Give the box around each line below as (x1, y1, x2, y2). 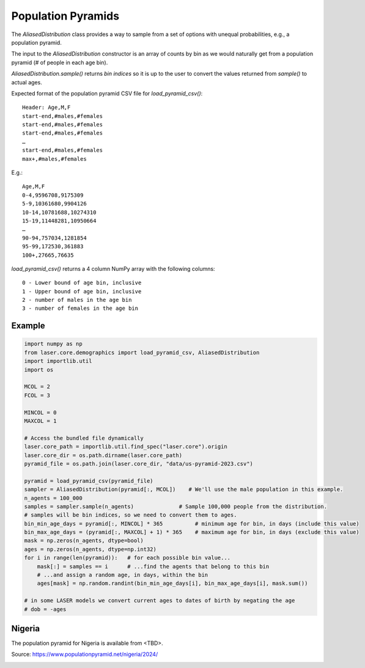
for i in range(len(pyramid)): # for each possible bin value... (24, 554, 231, 562)
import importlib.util (24, 358, 92, 365)
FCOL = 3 (24, 392, 51, 398)
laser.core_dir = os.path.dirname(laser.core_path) (24, 452, 183, 458)
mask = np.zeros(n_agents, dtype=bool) (24, 537, 144, 544)
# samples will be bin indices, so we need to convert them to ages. (24, 512, 237, 519)
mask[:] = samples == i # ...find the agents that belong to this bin (37, 563, 270, 570)
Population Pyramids (11, 9, 119, 23)
